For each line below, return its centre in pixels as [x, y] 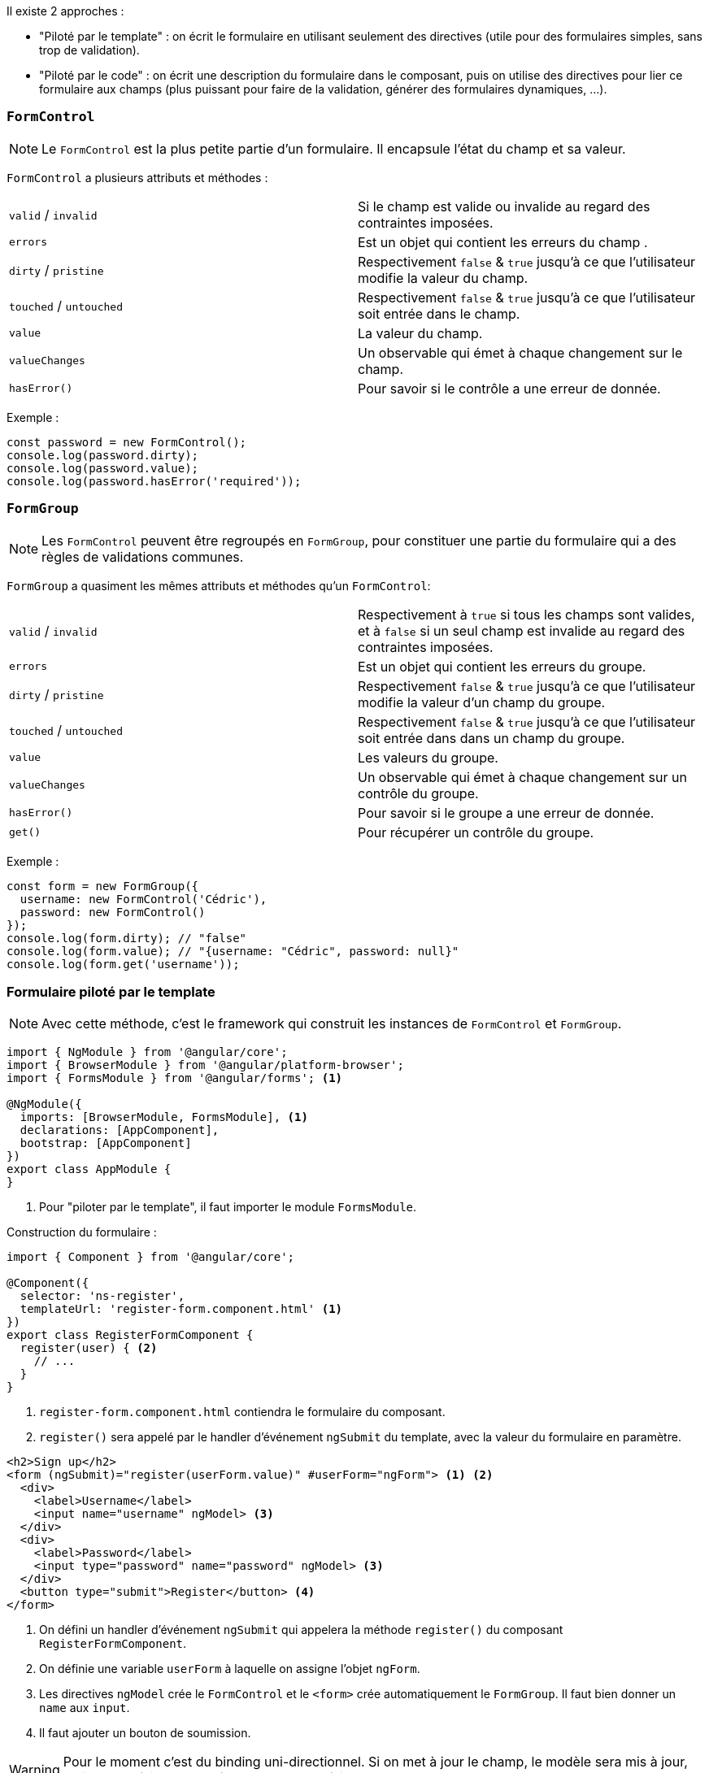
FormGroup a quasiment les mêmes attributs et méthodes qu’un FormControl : [219, 585]
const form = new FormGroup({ [103, 886]
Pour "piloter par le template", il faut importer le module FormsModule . [228, 1207]
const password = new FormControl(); [127, 442]
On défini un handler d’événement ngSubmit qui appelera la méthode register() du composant [301, 1630]
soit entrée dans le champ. [439, 313]
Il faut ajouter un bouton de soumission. [145, 1733]
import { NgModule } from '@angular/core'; [147, 1052]
